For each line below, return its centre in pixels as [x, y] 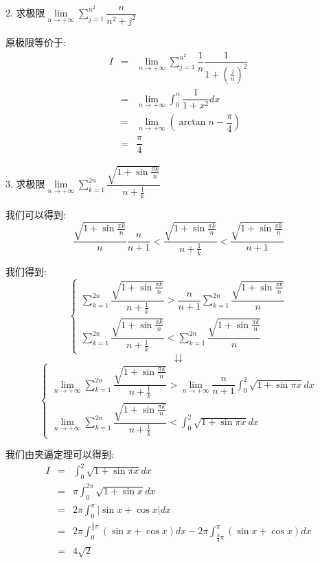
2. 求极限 [25, 13]
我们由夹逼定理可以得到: [60, 454]
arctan [192, 123]
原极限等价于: [36, 42]
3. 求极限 [25, 184]
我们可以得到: [36, 215]
